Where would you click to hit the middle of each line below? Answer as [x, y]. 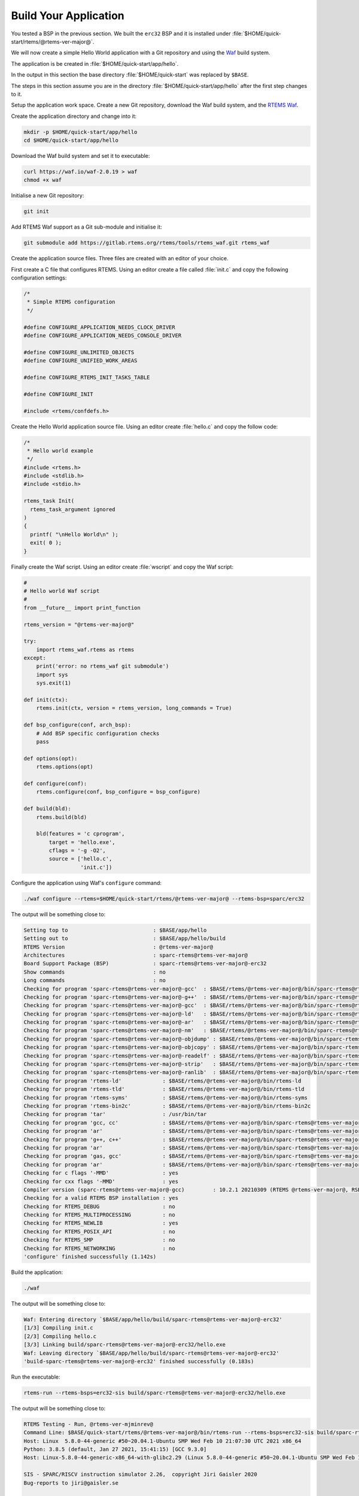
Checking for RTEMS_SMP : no [100, 1240]
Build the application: [37, 1272]
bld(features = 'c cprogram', [80, 834]
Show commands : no [95, 972]
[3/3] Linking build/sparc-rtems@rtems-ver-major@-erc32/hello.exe [125, 1345]
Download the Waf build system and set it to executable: [80, 156]
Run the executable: [36, 1377]
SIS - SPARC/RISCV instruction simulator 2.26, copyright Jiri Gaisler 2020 [140, 1474]
